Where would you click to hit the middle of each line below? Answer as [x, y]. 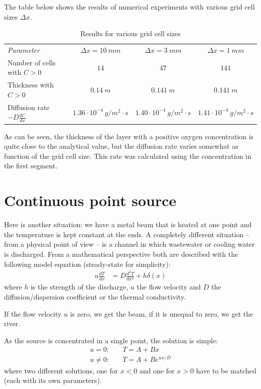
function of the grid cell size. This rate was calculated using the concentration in [128, 156]
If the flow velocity [33, 313]
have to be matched [226, 370]
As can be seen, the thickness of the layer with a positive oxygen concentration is [129, 136]
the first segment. [31, 166]
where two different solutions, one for [61, 370]
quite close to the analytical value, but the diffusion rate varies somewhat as [121, 146]
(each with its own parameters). [53, 380]
